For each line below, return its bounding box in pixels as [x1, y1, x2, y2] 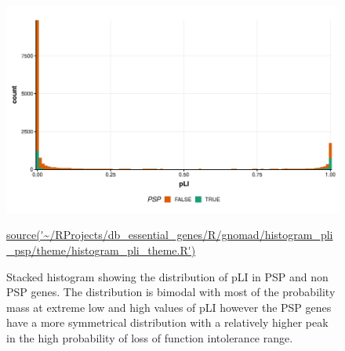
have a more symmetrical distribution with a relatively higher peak [6, 314, 329, 331]
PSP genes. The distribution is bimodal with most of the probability [6, 284, 336, 300]
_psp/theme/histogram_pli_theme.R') [6, 242, 196, 259]
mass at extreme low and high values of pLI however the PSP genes [6, 299, 332, 315]
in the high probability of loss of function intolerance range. [6, 329, 293, 346]
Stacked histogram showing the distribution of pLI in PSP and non [6, 268, 329, 284]
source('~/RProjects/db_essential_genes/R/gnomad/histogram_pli [6, 226, 333, 243]
